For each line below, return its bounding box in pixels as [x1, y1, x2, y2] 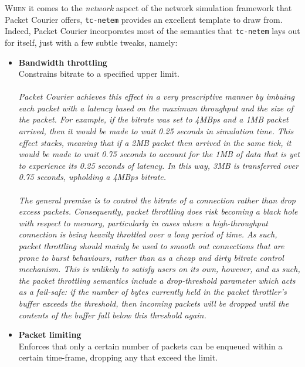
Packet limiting [18, 328, 82, 341]
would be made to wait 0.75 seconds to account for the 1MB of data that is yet [18, 148, 300, 160]
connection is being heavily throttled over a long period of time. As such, [18, 228, 277, 240]
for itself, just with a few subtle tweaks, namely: [5, 36, 178, 48]
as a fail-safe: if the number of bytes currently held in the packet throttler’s [18, 286, 287, 298]
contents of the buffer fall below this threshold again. [18, 308, 206, 321]
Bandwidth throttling [18, 56, 107, 68]
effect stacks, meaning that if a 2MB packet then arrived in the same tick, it [18, 136, 292, 148]
